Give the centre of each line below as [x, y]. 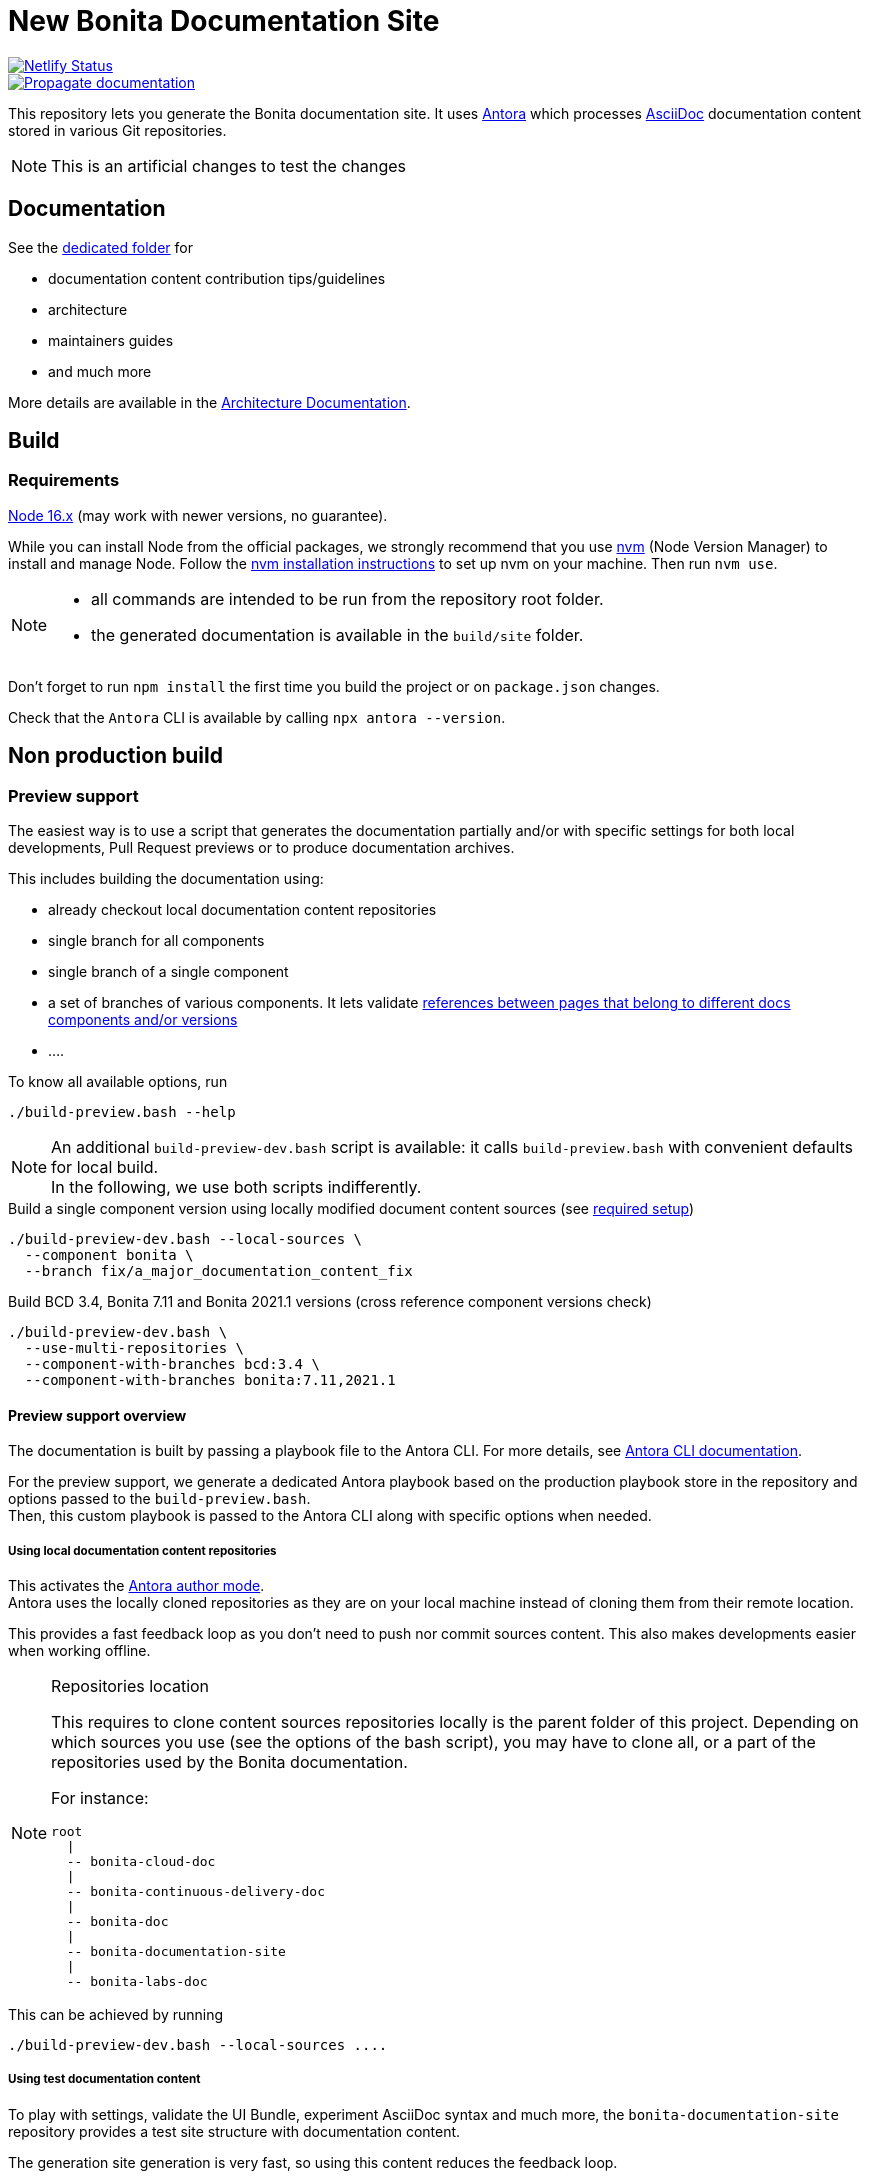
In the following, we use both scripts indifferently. [236, 1187]
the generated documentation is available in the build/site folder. [337, 634]
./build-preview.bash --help [122, 1112]
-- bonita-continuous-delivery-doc [195, 1892]
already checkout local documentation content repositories [242, 910]
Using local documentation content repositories [142, 1550]
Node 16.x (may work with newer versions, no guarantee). [198, 515]
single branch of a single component [168, 972]
